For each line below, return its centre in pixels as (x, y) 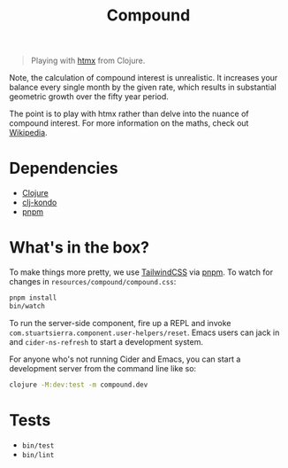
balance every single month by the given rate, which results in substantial (143, 87)
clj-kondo (39, 203)
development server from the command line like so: (103, 368)
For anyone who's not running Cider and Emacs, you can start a (125, 359)
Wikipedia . (28, 133)
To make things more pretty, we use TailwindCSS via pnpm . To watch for (141, 272)
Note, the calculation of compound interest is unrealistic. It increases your (144, 78)
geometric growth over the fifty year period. (89, 97)
